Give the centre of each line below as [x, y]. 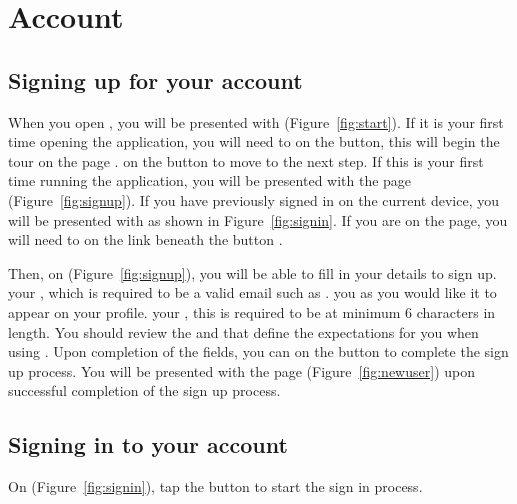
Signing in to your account [148, 444]
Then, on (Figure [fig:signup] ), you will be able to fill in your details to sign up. [252, 272]
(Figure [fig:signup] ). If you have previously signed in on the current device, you [254, 199]
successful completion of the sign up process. [144, 390]
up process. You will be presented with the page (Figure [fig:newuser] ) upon [241, 370]
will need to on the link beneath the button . [145, 239]
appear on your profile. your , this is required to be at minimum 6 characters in [252, 311]
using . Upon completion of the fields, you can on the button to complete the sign [258, 351]
